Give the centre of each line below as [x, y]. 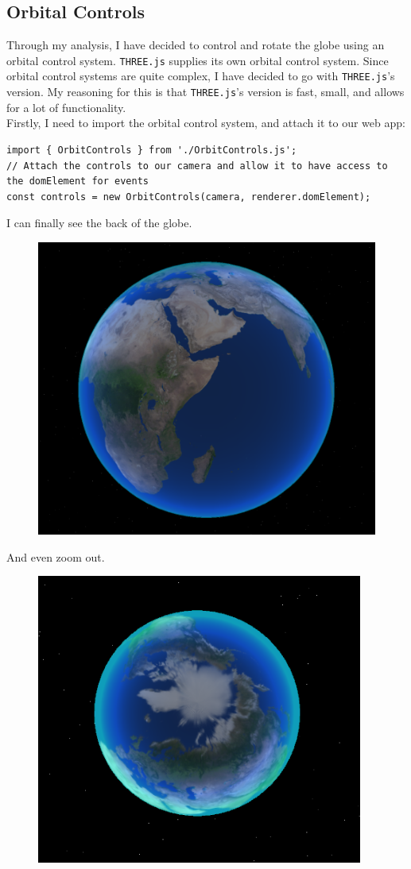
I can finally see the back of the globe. [99, 223]
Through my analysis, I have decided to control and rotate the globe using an [196, 45]
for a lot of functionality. [66, 107]
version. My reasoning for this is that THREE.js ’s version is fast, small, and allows [205, 92]
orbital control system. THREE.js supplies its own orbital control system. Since [198, 60]
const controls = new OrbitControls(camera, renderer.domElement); [189, 197]
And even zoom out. [56, 556]
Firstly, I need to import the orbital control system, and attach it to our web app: [206, 123]
